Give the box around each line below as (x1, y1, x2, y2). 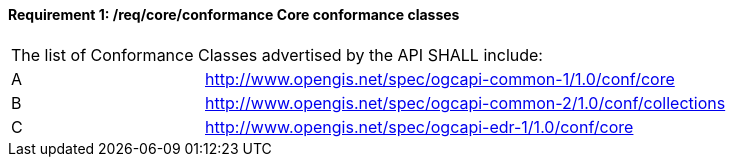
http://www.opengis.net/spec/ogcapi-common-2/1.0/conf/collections (205, 92, 726, 113)
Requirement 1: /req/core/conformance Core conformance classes (8, 6, 460, 23)
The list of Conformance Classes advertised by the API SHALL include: (11, 44, 543, 65)
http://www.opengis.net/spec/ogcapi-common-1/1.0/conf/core (205, 68, 675, 89)
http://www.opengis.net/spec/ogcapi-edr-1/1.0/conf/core (205, 116, 634, 137)
